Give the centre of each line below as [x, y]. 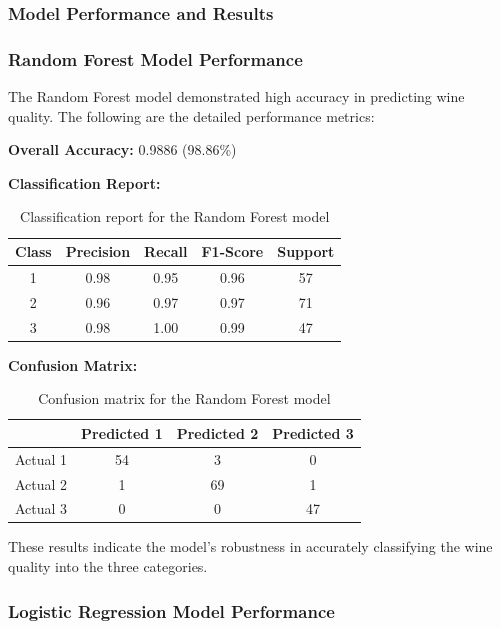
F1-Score [232, 251]
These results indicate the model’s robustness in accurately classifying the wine [250, 546]
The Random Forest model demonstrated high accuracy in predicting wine [236, 96]
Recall [166, 251]
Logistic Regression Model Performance [171, 610]
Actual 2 [41, 483]
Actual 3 [41, 508]
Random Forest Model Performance [155, 58]
